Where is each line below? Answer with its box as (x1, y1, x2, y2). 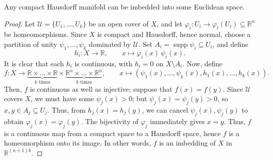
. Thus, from (47, 105, 85, 115)
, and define (212, 38, 248, 49)
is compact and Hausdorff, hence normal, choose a (97, 29, 251, 39)
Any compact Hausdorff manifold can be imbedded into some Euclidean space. (4, 1, 245, 11)
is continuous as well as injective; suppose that (29, 83, 172, 94)
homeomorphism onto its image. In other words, (4, 138, 151, 148)
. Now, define (182, 58, 222, 68)
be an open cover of (88, 18, 149, 28)
